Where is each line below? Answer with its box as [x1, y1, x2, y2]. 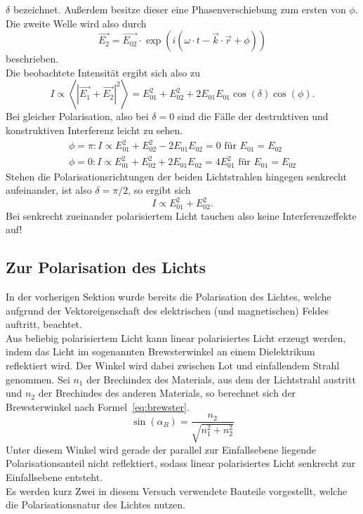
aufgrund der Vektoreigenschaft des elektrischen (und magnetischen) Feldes [6, 303, 329, 317]
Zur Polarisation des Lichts [6, 256, 206, 278]
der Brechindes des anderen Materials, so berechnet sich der [38, 385, 296, 400]
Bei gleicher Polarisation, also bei [6, 109, 149, 124]
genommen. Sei [6, 371, 70, 386]
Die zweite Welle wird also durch [6, 15, 147, 30]
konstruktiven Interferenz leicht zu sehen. [6, 122, 183, 137]
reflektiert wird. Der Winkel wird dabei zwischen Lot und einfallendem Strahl [6, 358, 340, 373]
